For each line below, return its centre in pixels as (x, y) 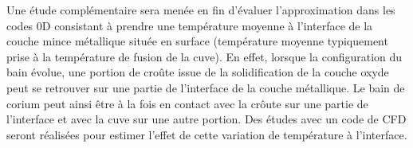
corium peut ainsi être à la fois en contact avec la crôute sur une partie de (187, 103)
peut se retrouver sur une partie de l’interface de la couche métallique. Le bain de (206, 87)
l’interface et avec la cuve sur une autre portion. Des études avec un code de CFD (206, 119)
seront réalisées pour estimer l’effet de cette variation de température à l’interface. (207, 134)
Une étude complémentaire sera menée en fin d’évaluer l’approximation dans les (201, 10)
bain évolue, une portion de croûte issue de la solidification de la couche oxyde (198, 72)
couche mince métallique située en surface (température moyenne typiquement (197, 41)
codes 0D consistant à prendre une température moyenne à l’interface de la (190, 25)
